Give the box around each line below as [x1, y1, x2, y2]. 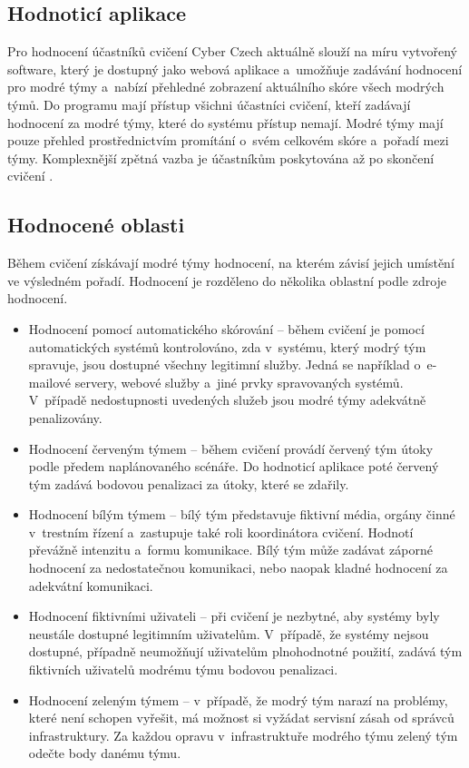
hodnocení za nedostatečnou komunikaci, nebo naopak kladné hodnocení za [28, 558, 448, 577]
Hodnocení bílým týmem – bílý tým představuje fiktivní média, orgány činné [28, 505, 455, 524]
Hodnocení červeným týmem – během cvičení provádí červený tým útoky [28, 438, 434, 458]
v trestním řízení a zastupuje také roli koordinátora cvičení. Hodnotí [28, 522, 414, 541]
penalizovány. [28, 408, 103, 427]
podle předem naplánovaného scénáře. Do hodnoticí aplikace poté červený [28, 457, 439, 476]
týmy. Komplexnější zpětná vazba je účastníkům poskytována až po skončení [7, 148, 435, 167]
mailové [28, 372, 72, 391]
